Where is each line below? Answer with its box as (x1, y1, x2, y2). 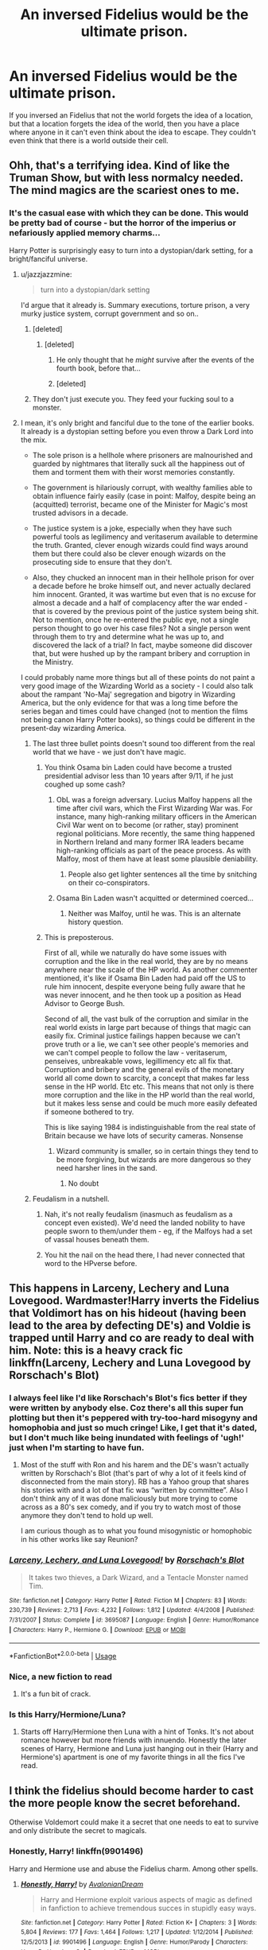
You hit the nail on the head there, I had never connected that (44, 1250, 246, 1260)
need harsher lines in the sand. (56, 1163, 157, 1172)
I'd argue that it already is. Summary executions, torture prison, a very (20, 300, 250, 309)
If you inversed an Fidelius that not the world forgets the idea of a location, (9, 110, 254, 120)
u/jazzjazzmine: (20, 269, 72, 279)
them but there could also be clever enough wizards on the (32, 549, 226, 558)
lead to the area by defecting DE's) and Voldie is (9, 1319, 251, 1333)
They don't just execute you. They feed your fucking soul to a (32, 394, 234, 403)
